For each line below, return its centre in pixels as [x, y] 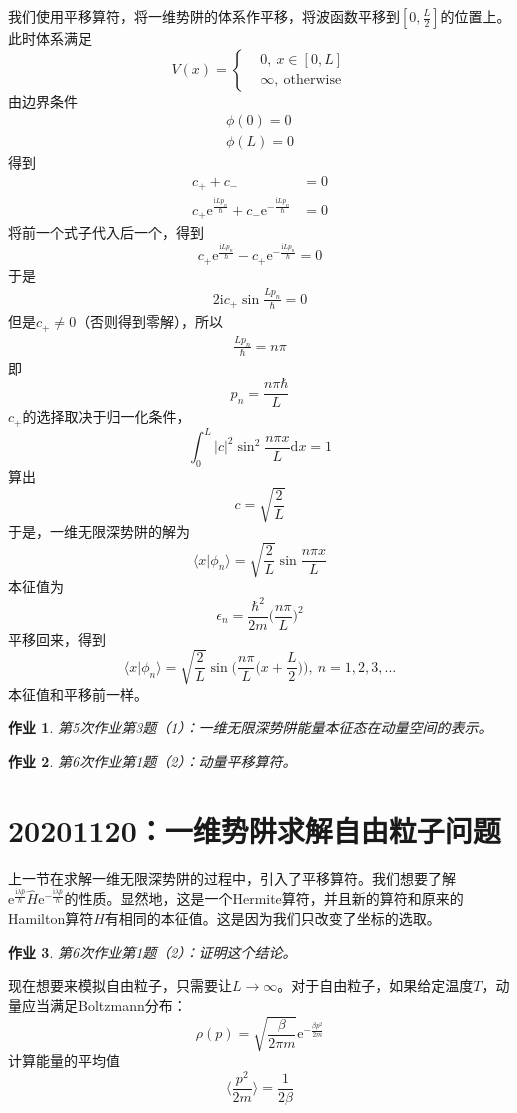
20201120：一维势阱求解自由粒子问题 [254, 829]
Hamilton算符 [51, 918]
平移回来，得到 [57, 638]
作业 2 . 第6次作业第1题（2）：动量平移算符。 [152, 760]
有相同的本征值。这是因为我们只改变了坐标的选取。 [272, 918]
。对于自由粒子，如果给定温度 [375, 985]
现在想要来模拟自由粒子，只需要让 [120, 985]
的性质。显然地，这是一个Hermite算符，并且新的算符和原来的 [264, 898]
